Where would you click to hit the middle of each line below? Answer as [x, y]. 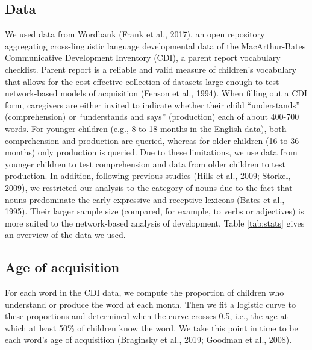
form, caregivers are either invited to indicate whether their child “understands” [152, 105]
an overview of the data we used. [65, 235]
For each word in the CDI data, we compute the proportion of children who [145, 292]
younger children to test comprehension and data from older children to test [145, 164]
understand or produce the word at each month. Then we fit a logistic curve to [150, 304]
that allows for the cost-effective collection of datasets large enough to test [142, 81]
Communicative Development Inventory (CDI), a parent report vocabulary [143, 58]
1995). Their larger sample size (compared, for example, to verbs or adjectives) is [154, 211]
